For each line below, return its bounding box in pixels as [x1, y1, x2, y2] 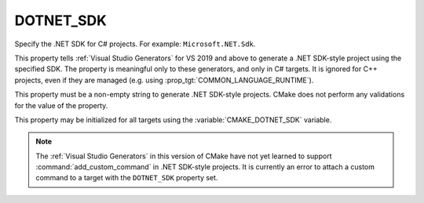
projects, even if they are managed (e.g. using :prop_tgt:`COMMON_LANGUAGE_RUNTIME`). [14, 75, 314, 85]
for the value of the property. [14, 100, 108, 110]
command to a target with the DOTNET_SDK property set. [35, 173, 218, 183]
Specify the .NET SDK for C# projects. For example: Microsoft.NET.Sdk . [14, 39, 256, 49]
